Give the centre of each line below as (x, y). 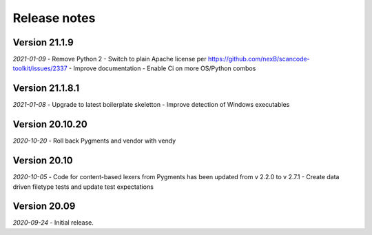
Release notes (54, 18)
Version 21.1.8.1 (46, 89)
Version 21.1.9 (43, 42)
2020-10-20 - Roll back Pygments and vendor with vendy (94, 141)
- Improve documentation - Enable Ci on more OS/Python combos (163, 68)
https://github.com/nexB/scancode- (259, 59)
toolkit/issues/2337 (40, 68)
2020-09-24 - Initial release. (53, 223)
